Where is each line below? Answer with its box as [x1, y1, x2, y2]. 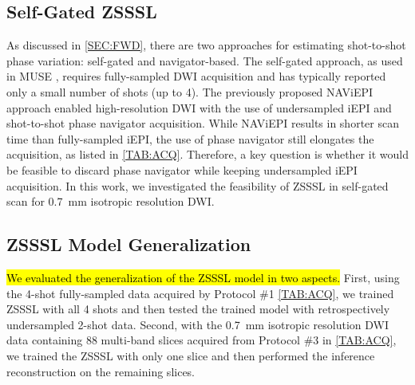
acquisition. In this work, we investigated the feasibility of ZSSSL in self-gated [6, 177, 389, 194]
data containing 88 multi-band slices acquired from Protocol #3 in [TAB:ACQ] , [6, 332, 397, 348]
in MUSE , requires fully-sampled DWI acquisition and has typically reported [6, 68, 386, 84]
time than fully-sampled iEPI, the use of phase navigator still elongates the [6, 130, 374, 147]
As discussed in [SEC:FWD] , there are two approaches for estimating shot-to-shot [6, 37, 406, 53]
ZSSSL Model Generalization [6, 232, 251, 257]
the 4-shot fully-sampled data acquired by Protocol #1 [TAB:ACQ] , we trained [6, 285, 394, 301]
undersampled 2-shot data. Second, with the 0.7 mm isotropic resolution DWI [6, 316, 389, 332]
